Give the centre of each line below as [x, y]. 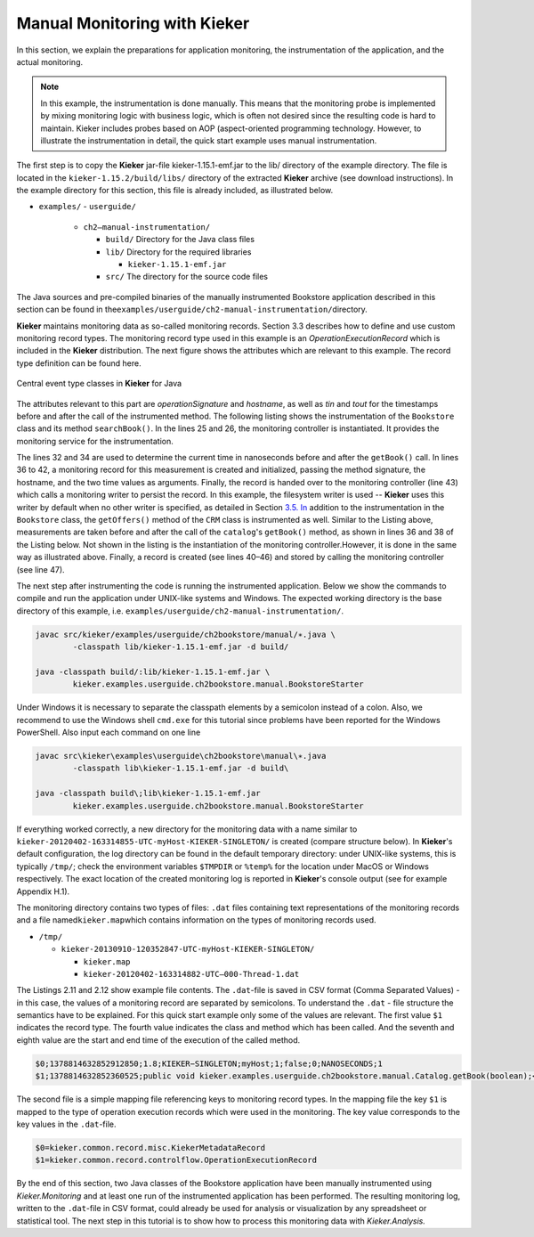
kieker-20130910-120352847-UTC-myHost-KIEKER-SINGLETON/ [188, 949]
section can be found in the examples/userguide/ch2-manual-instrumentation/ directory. [192, 309]
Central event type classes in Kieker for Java [99, 384]
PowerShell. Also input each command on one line [109, 732]
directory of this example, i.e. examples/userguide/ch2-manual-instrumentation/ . [180, 611]
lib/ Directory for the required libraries [178, 252]
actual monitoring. [50, 61]
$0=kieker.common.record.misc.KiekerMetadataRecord [150, 1147]
